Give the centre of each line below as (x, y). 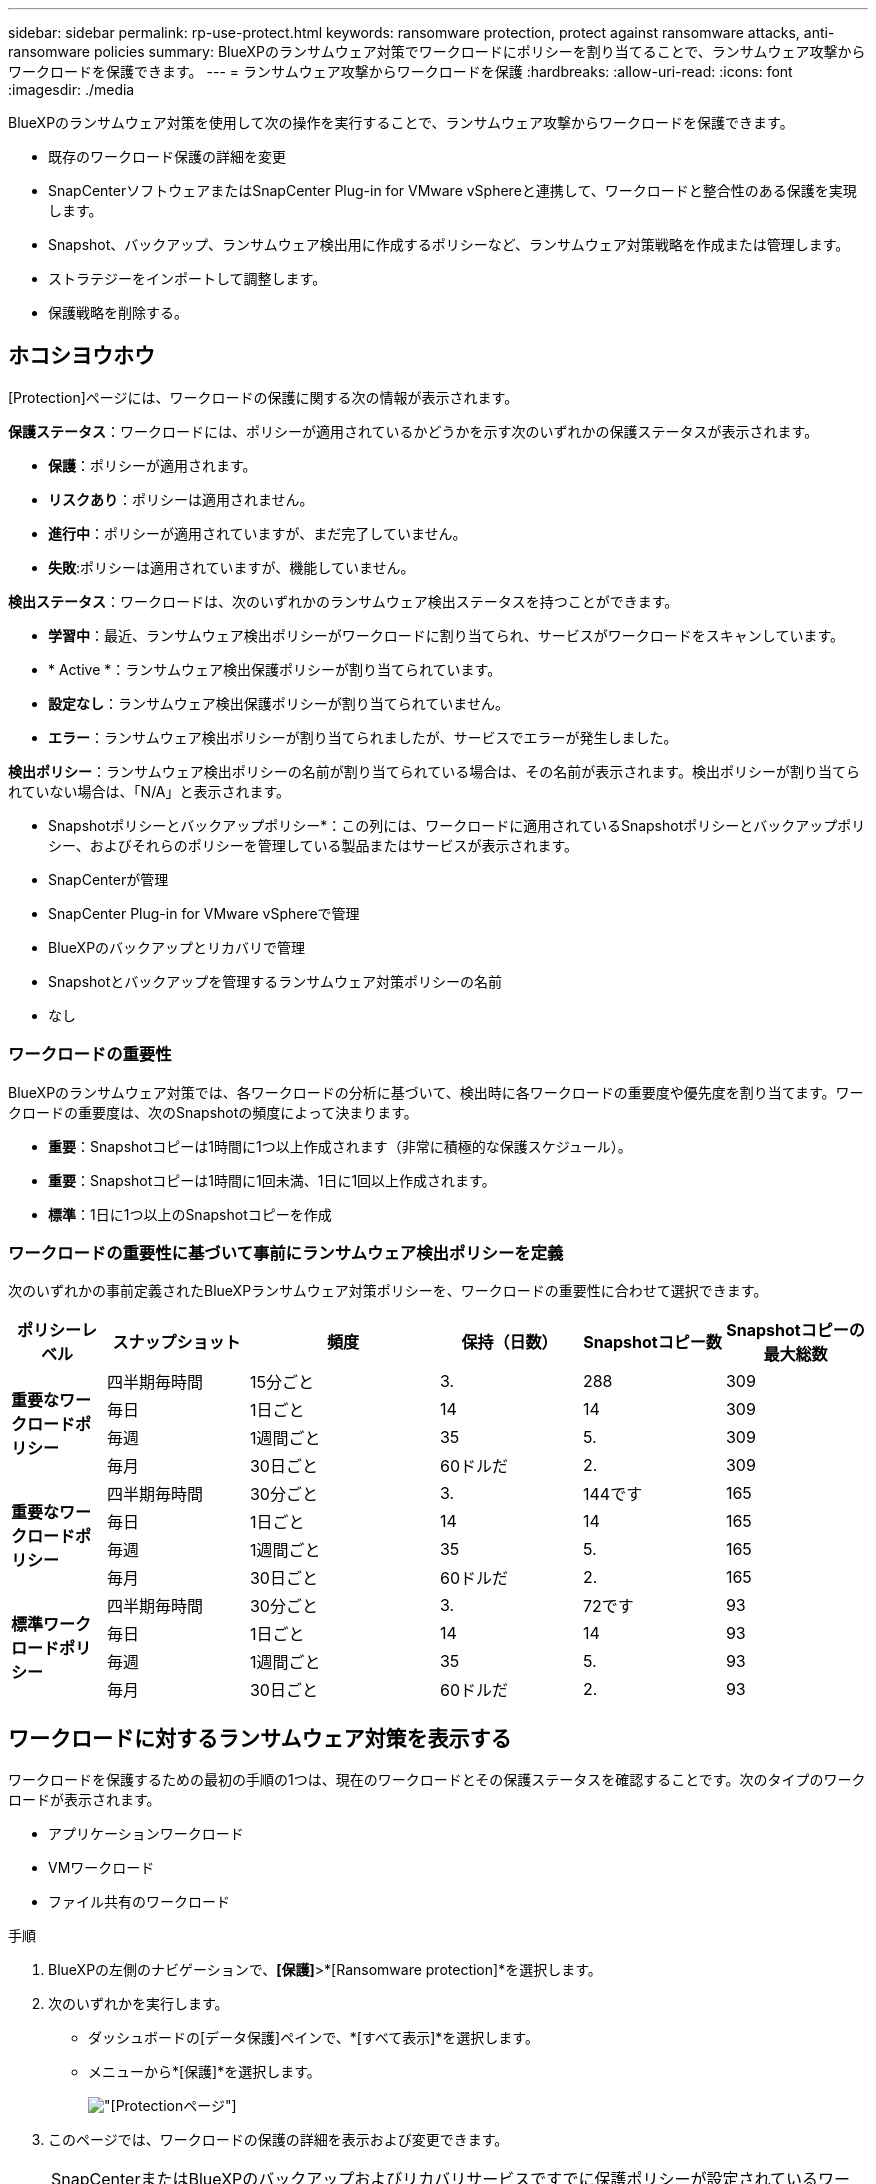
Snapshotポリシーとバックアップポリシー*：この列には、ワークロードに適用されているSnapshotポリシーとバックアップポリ (457, 825)
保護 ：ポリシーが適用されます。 (152, 465)
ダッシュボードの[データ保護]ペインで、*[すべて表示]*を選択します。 (313, 2038)
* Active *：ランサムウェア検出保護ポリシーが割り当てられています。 (275, 669)
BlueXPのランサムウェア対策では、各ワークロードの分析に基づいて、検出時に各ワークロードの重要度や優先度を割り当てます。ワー (436, 1092)
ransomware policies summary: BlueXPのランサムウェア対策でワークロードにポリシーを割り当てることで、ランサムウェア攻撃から (437, 51)
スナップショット (176, 1342)
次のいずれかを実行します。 (138, 2004)
